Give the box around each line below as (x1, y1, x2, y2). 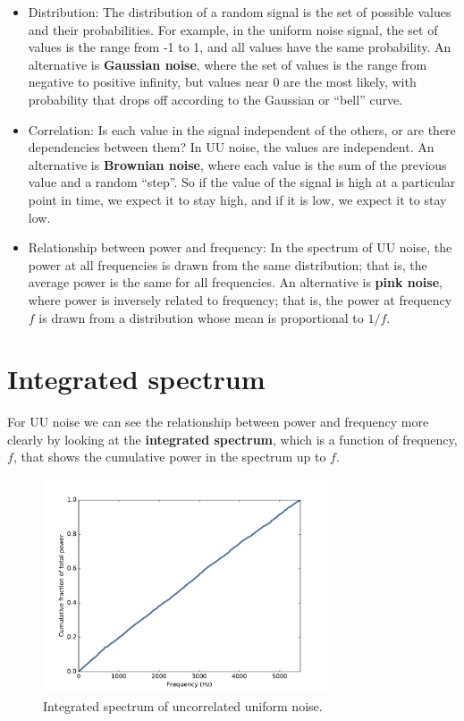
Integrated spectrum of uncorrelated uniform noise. (43, 696, 323, 715)
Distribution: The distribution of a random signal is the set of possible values (28, 3, 451, 21)
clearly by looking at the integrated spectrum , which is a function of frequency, (7, 429, 458, 448)
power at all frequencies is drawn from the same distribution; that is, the (28, 255, 427, 274)
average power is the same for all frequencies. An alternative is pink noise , (28, 273, 443, 292)
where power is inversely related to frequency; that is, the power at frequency (28, 290, 452, 309)
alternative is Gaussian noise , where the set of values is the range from (28, 55, 427, 73)
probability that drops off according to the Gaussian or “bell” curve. (28, 89, 403, 108)
